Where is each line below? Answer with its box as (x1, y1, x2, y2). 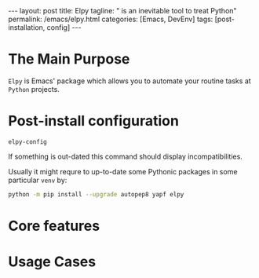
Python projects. (8, 84, 60, 93)
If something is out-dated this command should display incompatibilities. (8, 152, 243, 161)
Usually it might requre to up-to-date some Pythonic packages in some (8, 166, 238, 176)
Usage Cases (8, 253, 97, 271)
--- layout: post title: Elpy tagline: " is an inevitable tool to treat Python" (8, 6, 237, 15)
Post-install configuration (8, 112, 179, 130)
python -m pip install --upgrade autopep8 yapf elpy (8, 190, 184, 198)
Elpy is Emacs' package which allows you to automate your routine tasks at (8, 76, 251, 86)
